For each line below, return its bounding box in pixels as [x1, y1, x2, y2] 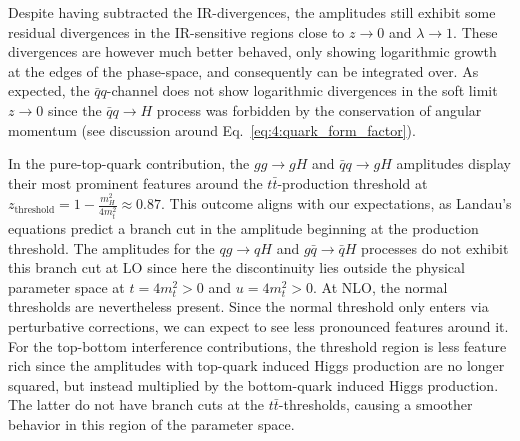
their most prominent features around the [8, 172, 263, 193]
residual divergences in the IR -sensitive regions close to [8, 21, 345, 42]
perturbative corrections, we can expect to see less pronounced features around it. [8, 316, 509, 337]
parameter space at [8, 276, 125, 297]
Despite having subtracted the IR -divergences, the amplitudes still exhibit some [8, 2, 496, 22]
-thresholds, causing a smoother [278, 394, 473, 415]
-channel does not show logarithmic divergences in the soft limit [106, 80, 498, 101]
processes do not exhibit [361, 237, 509, 258]
